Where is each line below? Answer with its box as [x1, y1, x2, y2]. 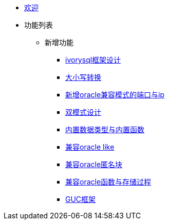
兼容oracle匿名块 [65, 160, 123, 169]
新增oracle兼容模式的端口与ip [65, 90, 165, 99]
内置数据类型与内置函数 [65, 125, 144, 134]
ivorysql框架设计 [65, 55, 121, 64]
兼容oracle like [65, 142, 115, 151]
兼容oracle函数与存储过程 [65, 177, 152, 186]
